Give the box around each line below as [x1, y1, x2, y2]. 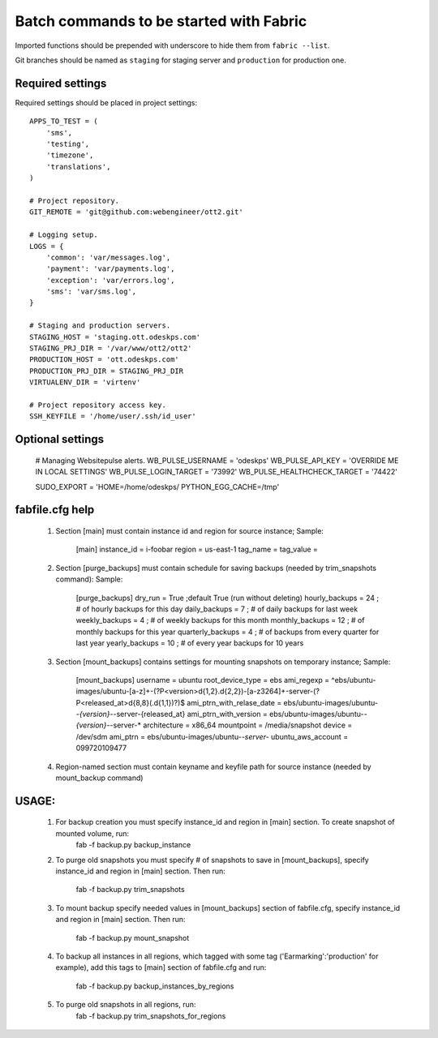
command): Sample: [55, 574, 123, 584]
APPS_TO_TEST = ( [29, 117, 98, 126]
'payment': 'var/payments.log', [45, 264, 175, 273]
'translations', [45, 162, 111, 171]
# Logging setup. [29, 230, 98, 239]
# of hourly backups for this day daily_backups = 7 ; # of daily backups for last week [75, 604, 359, 614]
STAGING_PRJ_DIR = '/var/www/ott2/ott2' [29, 344, 192, 353]
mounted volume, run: [55, 828, 130, 839]
